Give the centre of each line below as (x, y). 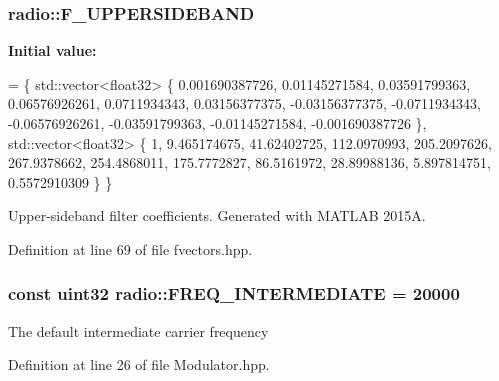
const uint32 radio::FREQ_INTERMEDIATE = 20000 (234, 293)
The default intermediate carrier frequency (138, 330)
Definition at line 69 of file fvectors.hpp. (130, 248)
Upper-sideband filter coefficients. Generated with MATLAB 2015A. (217, 215)
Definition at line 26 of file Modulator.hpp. (139, 364)
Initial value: (52, 50)
